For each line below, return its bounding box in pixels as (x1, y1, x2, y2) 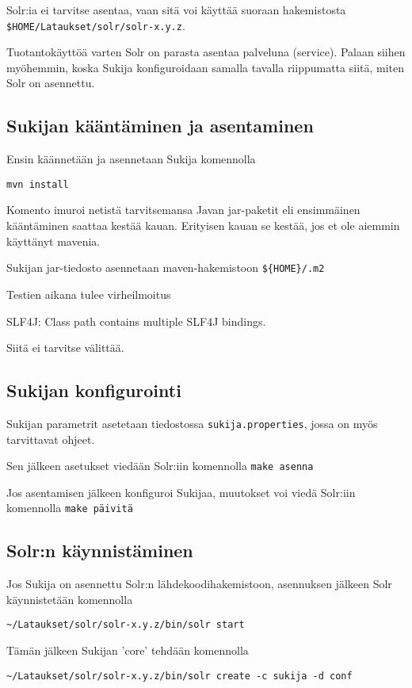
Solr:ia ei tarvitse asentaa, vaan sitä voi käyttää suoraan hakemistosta (6, 2, 346, 17)
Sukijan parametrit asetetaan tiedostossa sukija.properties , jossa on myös (6, 415, 378, 431)
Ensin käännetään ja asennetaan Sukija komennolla (6, 151, 256, 167)
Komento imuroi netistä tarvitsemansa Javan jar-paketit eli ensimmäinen (6, 201, 360, 218)
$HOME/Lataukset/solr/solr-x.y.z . (6, 17, 185, 33)
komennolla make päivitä (6, 499, 133, 516)
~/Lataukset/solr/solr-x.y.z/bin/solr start (6, 619, 245, 631)
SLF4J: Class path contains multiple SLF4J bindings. (6, 312, 266, 329)
